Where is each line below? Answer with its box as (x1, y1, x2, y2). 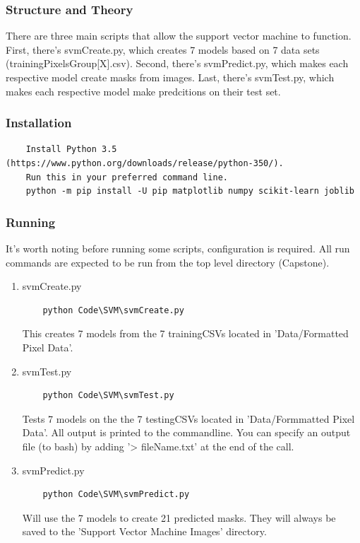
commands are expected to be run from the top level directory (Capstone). (6, 255, 330, 269)
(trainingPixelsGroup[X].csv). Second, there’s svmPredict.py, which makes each (6, 56, 349, 71)
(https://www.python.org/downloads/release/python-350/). (6, 158, 284, 168)
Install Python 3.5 (25, 144, 117, 155)
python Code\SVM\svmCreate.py (42, 305, 184, 315)
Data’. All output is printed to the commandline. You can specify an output (22, 425, 351, 440)
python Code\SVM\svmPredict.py (42, 489, 190, 500)
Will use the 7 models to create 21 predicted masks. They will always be (22, 510, 336, 525)
